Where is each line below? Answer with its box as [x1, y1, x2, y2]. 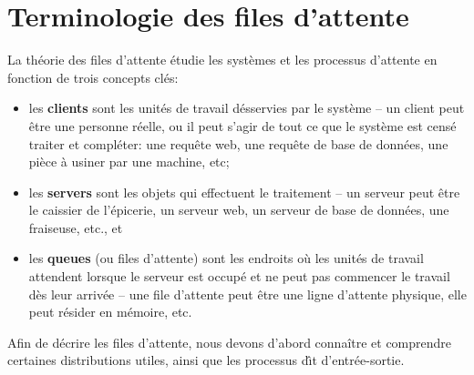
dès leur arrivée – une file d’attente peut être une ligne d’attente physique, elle [28, 284, 467, 303]
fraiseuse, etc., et [28, 218, 123, 237]
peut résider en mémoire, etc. [28, 302, 192, 321]
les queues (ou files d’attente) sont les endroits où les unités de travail [28, 248, 424, 268]
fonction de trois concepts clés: [7, 67, 179, 86]
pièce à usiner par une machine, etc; [28, 152, 230, 171]
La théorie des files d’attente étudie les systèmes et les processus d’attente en [7, 50, 438, 69]
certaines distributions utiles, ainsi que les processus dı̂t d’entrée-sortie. [7, 350, 405, 370]
